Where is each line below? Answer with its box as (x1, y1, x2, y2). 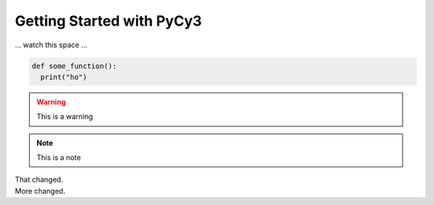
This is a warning (36, 112, 93, 122)
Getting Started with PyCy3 (14, 12, 203, 30)
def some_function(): (31, 61, 117, 70)
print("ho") (40, 72, 88, 82)
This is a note (36, 153, 81, 163)
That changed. (14, 175, 63, 184)
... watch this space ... (14, 40, 88, 50)
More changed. (14, 186, 66, 195)
